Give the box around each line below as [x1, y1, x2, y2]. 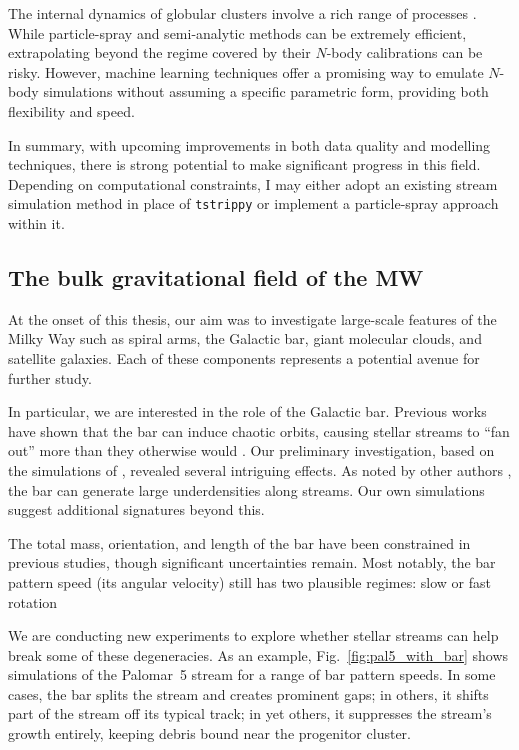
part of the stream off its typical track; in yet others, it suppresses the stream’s [8, 703, 492, 724]
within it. [8, 213, 65, 233]
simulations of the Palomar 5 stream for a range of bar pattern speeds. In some [8, 664, 496, 685]
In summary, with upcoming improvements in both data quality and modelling [8, 134, 491, 155]
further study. [8, 367, 92, 388]
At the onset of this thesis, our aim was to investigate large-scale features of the [8, 308, 497, 329]
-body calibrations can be [326, 42, 483, 63]
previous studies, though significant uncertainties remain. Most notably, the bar [8, 552, 496, 573]
